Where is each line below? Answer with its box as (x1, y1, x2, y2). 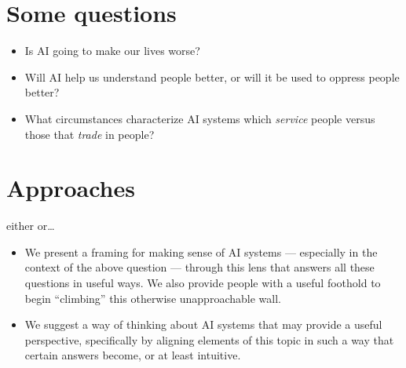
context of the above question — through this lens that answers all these (24, 259, 375, 275)
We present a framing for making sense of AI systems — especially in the (24, 243, 378, 260)
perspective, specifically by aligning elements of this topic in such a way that (24, 331, 394, 348)
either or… (6, 217, 55, 234)
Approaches (6, 172, 135, 204)
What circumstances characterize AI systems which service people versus (24, 110, 375, 126)
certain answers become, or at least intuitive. (24, 347, 241, 363)
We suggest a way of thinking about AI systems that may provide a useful (24, 316, 382, 333)
